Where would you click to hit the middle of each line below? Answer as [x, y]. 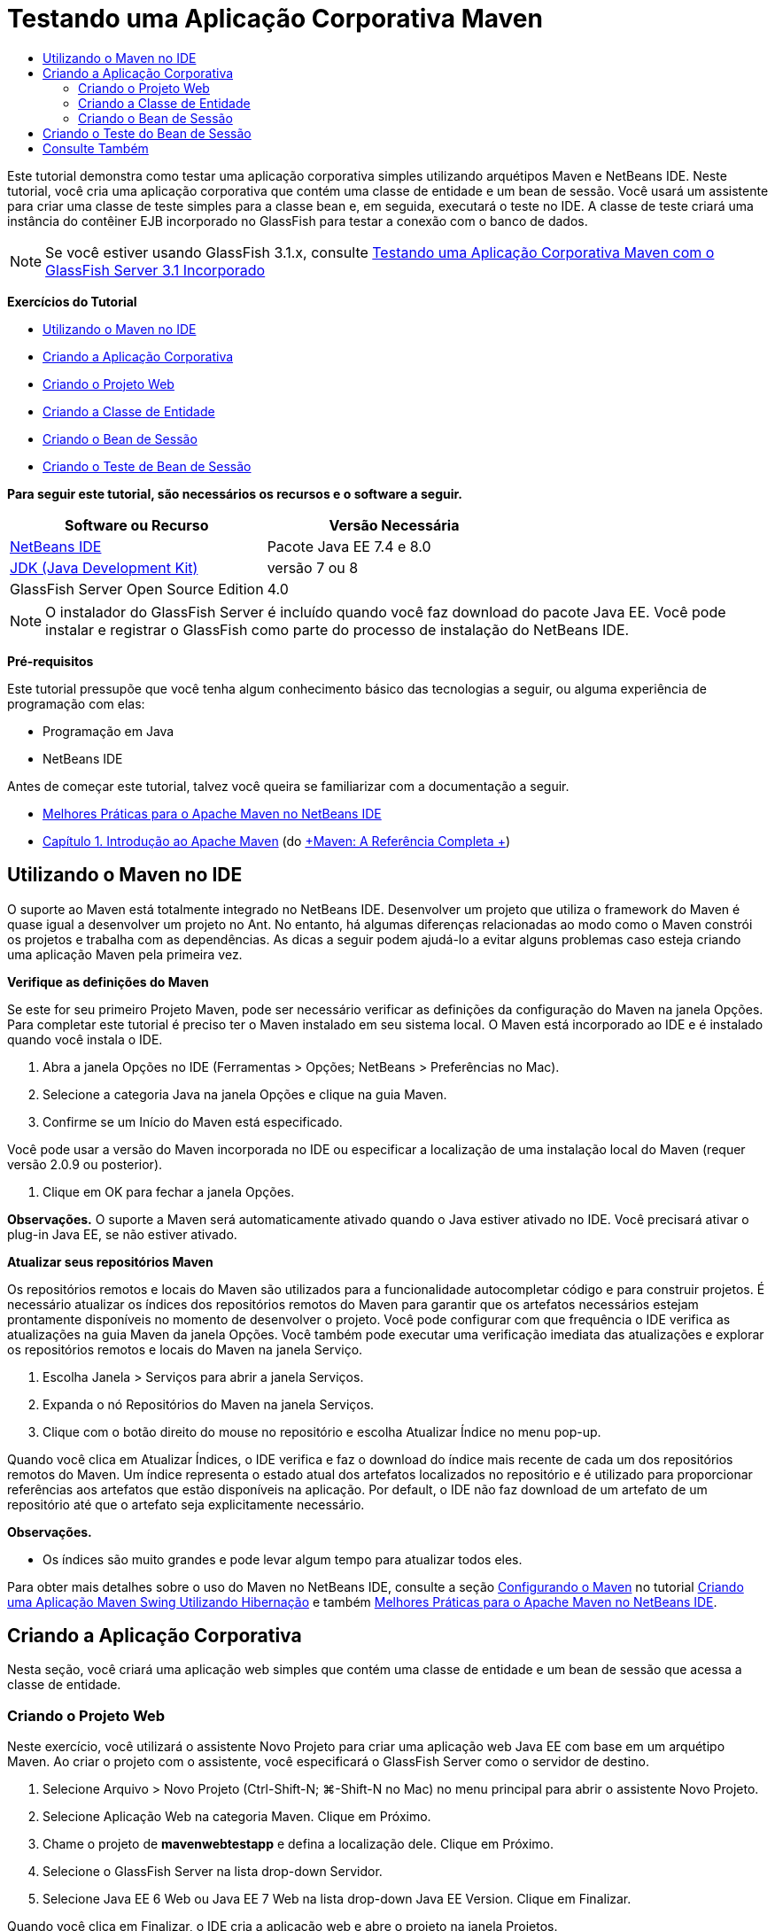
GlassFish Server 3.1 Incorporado [155, 270]
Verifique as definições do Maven [108, 981]
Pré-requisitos [50, 661]
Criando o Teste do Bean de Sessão [147, 133]
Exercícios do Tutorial [72, 301]
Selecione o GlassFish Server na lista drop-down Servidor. [213, 1872]
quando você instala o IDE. [85, 1039]
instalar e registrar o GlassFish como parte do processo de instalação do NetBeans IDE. [337, 629]
